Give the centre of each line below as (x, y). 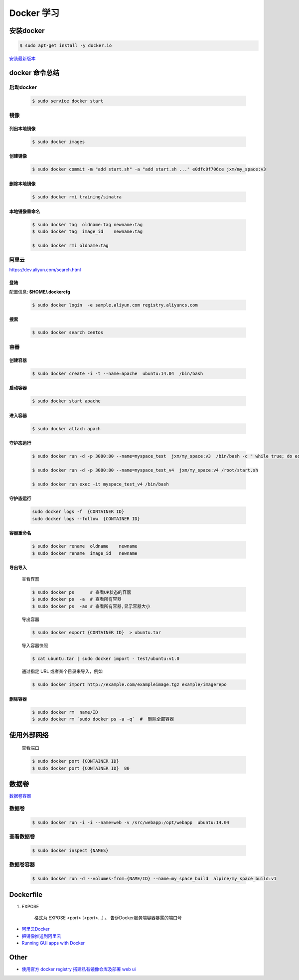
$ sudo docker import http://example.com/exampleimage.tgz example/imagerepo (129, 685)
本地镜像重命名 (24, 211)
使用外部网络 (29, 735)
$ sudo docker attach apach (66, 428)
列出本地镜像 (22, 129)
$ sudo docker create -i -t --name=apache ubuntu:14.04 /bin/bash (118, 373)
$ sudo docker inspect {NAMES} (71, 851)
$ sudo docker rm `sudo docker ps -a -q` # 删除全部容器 (103, 719)
